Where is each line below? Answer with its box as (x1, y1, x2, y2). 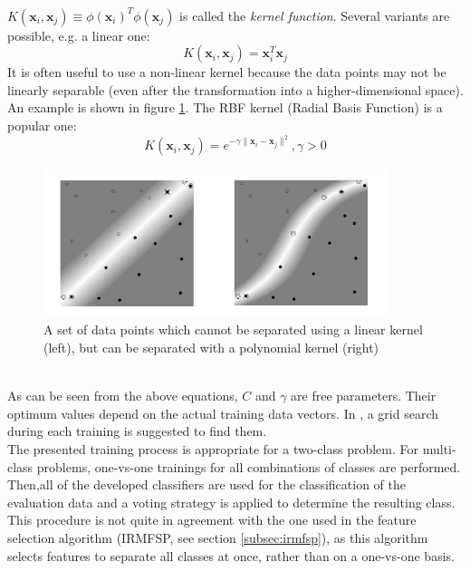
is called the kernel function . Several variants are (179, 5, 450, 24)
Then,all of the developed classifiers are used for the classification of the (7, 475, 407, 494)
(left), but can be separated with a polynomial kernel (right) (43, 337, 379, 356)
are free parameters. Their (291, 386, 436, 405)
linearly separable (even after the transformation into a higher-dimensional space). (7, 80, 464, 99)
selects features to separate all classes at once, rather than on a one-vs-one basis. (7, 546, 455, 565)
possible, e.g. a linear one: (7, 25, 150, 44)
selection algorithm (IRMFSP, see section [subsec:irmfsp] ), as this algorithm (7, 527, 428, 547)
